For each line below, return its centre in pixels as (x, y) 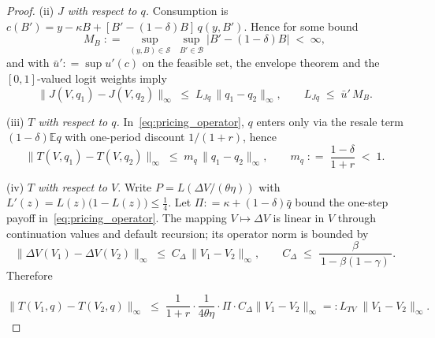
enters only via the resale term (330, 121)
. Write (135, 186)
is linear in (299, 218)
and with (28, 63)
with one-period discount (125, 137)
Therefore (30, 275)
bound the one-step (342, 202)
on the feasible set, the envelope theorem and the (261, 63)
